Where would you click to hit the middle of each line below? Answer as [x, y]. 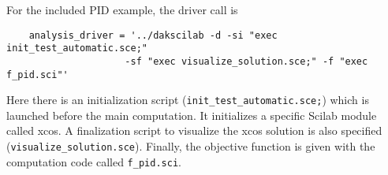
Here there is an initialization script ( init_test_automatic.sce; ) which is [188, 100]
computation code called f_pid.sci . [94, 161]
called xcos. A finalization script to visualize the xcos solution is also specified [194, 130]
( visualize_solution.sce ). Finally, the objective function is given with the [191, 146]
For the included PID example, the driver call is [122, 9]
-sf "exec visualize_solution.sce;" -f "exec [246, 61]
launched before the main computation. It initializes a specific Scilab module [192, 115]
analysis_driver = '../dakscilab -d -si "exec [153, 35]
